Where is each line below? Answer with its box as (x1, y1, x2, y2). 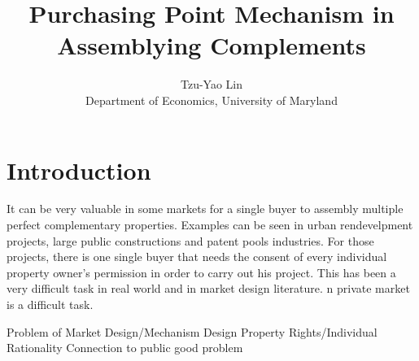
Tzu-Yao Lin (180, 76, 243, 93)
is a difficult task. (7, 296, 94, 312)
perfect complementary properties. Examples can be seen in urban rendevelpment (7, 216, 413, 233)
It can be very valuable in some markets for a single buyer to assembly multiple (7, 200, 404, 217)
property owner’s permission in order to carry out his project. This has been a (7, 263, 396, 281)
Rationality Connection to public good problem (7, 339, 243, 356)
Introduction (7, 153, 151, 186)
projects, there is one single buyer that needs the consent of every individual (7, 248, 387, 265)
